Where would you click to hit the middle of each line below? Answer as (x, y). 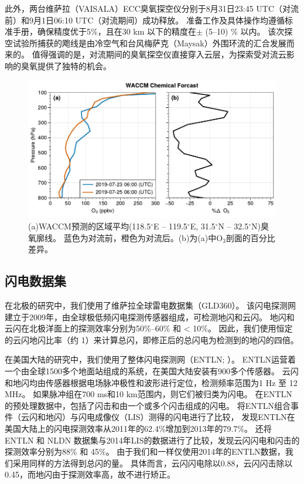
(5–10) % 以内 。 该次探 (249, 31)
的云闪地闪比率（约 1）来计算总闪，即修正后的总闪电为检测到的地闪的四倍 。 (152, 339)
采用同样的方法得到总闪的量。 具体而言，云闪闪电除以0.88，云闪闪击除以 (153, 463)
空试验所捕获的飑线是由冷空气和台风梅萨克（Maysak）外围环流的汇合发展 (146, 43)
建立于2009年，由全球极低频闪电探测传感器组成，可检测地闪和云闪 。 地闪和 (150, 317)
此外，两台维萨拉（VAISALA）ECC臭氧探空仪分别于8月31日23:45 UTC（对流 (152, 8)
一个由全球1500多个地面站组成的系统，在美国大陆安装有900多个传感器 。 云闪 (152, 371)
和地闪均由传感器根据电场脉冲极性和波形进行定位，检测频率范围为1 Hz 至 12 (151, 382)
